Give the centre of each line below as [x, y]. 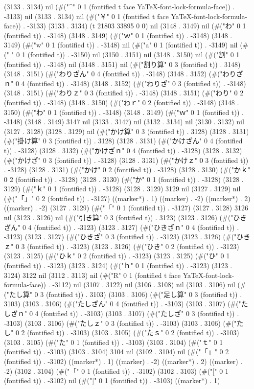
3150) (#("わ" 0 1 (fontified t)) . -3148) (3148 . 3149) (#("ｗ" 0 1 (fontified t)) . [124, 112]
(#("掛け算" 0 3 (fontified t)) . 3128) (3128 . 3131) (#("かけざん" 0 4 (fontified [123, 141]
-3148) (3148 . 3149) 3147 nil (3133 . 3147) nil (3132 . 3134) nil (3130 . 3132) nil [124, 122]
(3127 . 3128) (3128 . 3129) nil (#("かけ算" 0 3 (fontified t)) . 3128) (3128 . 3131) [127, 131]
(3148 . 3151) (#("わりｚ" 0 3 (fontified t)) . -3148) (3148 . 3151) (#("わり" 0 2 [124, 93]
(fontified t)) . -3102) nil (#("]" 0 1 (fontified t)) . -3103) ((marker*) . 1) [112, 380]
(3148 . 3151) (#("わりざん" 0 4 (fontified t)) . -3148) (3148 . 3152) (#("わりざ [124, 74]
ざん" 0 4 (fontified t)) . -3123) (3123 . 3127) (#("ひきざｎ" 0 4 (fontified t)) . [122, 227]
